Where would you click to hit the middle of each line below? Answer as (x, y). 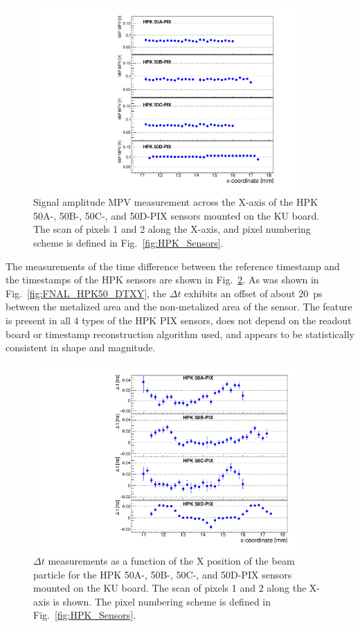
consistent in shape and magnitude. (81, 347)
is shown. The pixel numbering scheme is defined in (162, 601)
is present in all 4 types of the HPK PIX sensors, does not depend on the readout (179, 320)
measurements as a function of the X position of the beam (171, 561)
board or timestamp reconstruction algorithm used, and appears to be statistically (180, 334)
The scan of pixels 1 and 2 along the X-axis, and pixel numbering (172, 229)
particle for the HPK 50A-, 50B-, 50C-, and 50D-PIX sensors (163, 574)
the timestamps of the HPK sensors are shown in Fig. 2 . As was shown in (162, 280)
